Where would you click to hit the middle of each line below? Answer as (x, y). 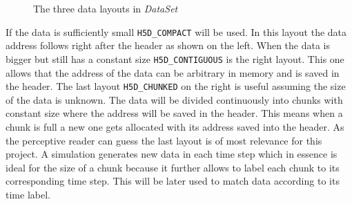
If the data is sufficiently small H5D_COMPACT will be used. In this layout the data (176, 31)
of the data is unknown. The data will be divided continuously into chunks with (174, 99)
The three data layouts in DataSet (106, 8)
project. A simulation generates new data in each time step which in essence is (172, 154)
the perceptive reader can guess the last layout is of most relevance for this (164, 140)
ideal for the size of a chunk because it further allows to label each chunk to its (173, 167)
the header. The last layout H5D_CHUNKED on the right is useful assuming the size (176, 86)
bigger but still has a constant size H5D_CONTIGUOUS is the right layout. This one (175, 58)
